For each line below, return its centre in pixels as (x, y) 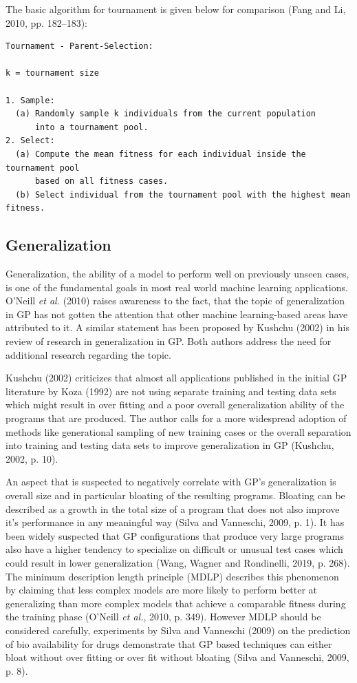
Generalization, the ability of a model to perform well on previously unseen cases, (177, 274)
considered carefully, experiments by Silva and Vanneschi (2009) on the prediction (178, 630)
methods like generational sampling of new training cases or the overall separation (178, 431)
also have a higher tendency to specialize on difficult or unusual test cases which (174, 549)
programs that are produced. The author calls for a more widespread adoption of (176, 418)
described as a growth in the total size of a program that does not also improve (173, 508)
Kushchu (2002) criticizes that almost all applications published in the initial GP (176, 378)
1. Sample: (30, 100)
